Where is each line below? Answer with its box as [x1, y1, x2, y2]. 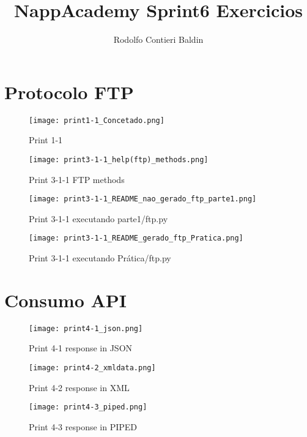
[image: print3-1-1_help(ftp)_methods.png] [29, 155, 209, 164]
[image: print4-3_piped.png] [29, 403, 147, 412]
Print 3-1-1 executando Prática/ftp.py [29, 252, 171, 264]
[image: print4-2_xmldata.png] [29, 364, 156, 373]
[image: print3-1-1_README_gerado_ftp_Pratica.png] [29, 234, 243, 243]
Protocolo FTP [4, 79, 134, 104]
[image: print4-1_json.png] [29, 324, 143, 333]
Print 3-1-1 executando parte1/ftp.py [29, 212, 168, 225]
